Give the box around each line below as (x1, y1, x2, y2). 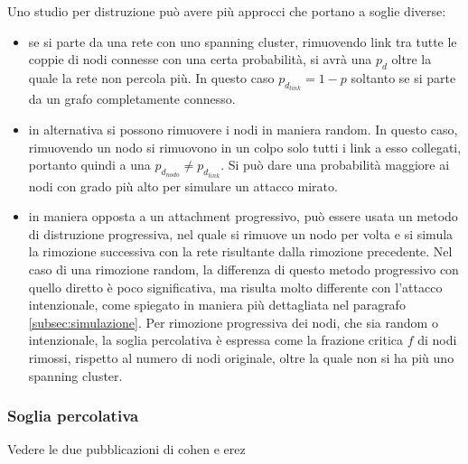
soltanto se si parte (351, 68, 456, 87)
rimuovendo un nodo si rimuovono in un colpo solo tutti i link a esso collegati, (28, 137, 462, 156)
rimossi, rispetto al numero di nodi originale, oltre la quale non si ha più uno (28, 348, 454, 367)
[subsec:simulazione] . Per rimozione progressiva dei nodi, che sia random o (28, 312, 438, 331)
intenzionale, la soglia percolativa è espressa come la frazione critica (28, 330, 403, 349)
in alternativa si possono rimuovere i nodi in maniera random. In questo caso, (28, 120, 458, 139)
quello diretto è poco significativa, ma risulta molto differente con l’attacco (28, 277, 443, 296)
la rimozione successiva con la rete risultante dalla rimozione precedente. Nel (28, 242, 453, 261)
